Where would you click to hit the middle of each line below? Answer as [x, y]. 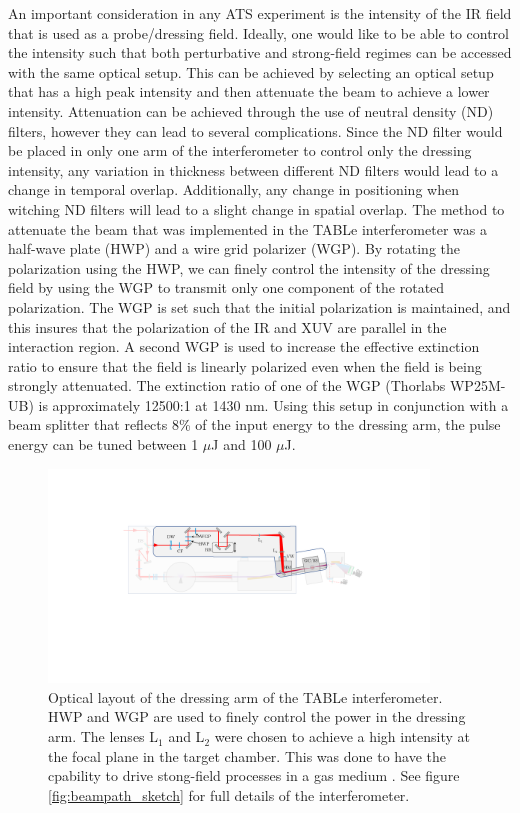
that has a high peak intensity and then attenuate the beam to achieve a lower [249, 91]
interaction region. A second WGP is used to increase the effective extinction [244, 346]
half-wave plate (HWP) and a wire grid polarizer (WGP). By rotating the [234, 248]
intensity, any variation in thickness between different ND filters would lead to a [253, 169]
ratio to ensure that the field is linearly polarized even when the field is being [245, 365]
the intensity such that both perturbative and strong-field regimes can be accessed [260, 52]
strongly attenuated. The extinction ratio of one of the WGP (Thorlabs [227, 385]
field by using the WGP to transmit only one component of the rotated [226, 287]
